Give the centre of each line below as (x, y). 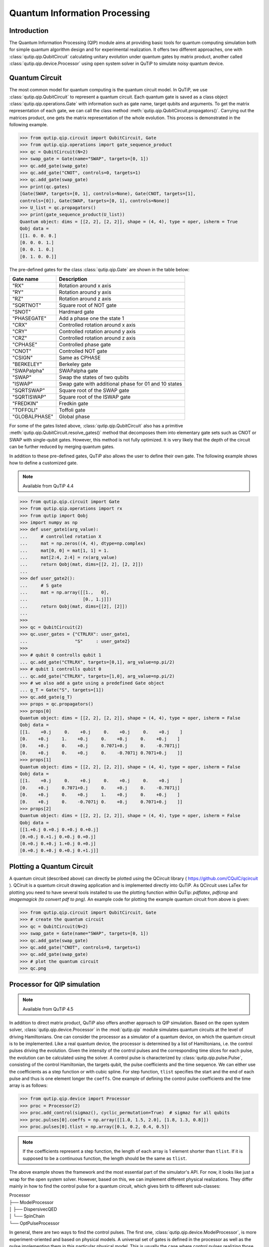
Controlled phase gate (85, 345)
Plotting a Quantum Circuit (51, 866)
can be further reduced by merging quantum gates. (62, 447)
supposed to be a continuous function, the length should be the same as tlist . (105, 1158)
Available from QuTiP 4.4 (48, 486)
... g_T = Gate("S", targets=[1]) (62, 690)
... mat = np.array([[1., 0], (65, 592)
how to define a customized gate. (44, 463)
